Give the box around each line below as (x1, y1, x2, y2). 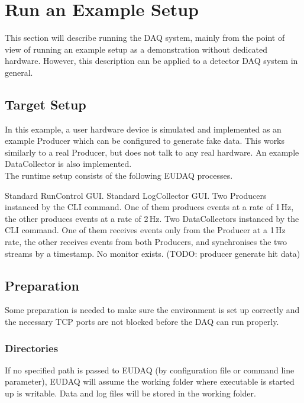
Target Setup (5, 95, 86, 113)
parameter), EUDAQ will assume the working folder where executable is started (5, 375, 295, 388)
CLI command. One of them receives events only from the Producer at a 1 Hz (5, 224, 286, 236)
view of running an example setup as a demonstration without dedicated (5, 43, 268, 55)
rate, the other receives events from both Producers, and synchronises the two (5, 236, 287, 248)
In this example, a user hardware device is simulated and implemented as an (5, 122, 282, 135)
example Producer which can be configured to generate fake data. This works (5, 134, 285, 147)
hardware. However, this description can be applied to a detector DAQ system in (5, 54, 298, 67)
